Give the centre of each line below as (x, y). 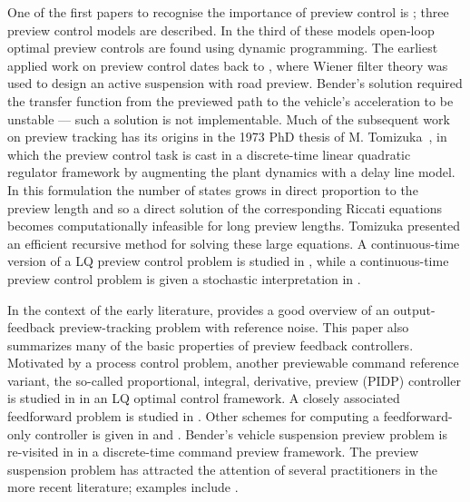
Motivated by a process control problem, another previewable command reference (233, 363)
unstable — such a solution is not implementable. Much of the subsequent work (229, 118)
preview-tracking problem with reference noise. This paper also (234, 327)
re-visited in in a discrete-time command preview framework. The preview (213, 452)
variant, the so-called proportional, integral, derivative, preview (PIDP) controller (234, 380)
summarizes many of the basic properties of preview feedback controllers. (211, 345)
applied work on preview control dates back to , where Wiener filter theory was (228, 65)
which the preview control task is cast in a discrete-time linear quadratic (209, 154)
